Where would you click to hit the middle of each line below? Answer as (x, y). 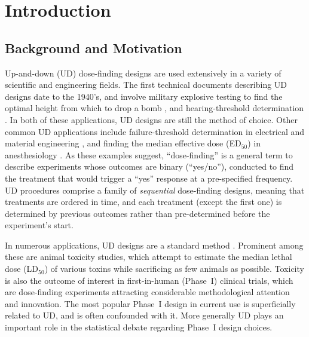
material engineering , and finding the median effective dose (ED (123, 143)
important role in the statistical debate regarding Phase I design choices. (139, 327)
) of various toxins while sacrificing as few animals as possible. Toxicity (174, 269)
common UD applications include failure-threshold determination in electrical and (155, 131)
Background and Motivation (94, 48)
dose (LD (22, 269)
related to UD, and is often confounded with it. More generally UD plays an (144, 315)
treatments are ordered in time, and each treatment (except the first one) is (143, 202)
